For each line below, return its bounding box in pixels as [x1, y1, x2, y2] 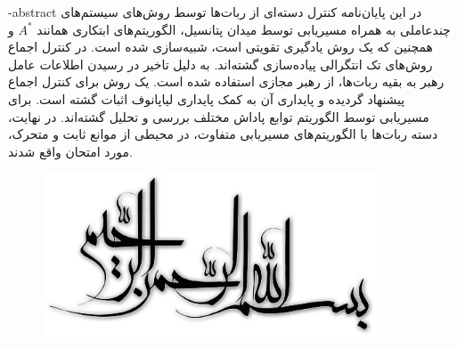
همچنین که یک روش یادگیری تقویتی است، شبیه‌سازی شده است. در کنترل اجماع [8, 37, 433, 56]
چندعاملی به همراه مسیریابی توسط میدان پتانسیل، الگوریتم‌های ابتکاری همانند [37, 20, 451, 38]
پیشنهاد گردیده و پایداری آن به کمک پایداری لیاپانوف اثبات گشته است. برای [8, 89, 405, 108]
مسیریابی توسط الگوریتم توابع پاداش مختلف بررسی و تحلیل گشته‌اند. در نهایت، [8, 107, 429, 125]
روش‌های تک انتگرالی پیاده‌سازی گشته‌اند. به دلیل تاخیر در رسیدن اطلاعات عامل [8, 54, 433, 73]
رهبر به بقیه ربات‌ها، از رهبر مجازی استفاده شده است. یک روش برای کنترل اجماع [8, 72, 445, 91]
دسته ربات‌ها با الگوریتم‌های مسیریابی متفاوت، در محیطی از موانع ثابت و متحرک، [8, 125, 438, 143]
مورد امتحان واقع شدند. [8, 142, 133, 160]
